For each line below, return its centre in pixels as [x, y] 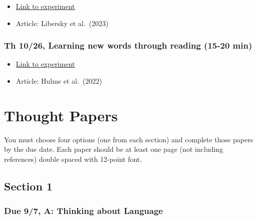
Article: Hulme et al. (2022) [59, 81]
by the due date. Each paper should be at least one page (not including [114, 149]
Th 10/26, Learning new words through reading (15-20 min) [128, 45]
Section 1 [28, 186]
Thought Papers [61, 115]
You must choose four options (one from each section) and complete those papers [129, 139]
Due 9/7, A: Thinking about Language [84, 211]
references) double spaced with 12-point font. [73, 159]
